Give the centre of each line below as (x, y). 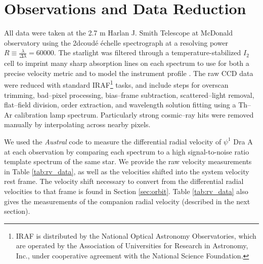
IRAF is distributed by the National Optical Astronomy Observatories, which (136, 235)
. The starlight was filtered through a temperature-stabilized (147, 52)
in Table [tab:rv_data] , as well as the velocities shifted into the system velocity (127, 171)
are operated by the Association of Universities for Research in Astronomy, (132, 246)
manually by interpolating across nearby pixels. (77, 124)
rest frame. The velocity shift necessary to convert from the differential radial (124, 181)
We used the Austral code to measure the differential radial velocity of (113, 141)
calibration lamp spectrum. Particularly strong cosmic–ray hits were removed (134, 114)
